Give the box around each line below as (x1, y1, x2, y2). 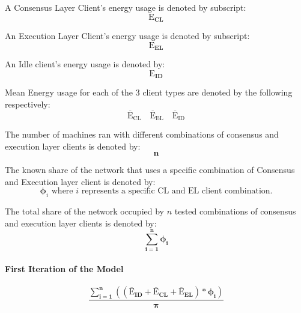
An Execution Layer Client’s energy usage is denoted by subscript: (5, 29, 250, 42)
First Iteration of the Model (5, 263, 124, 275)
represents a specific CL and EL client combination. (81, 187, 273, 196)
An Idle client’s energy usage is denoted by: (5, 58, 165, 70)
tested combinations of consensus (174, 205, 296, 217)
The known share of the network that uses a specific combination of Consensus (5, 163, 295, 176)
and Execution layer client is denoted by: (5, 175, 156, 187)
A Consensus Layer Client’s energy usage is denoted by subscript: (5, 1, 246, 13)
